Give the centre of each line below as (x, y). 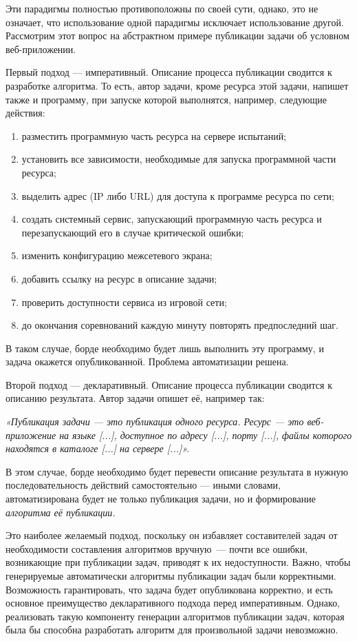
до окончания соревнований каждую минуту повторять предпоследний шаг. (180, 325)
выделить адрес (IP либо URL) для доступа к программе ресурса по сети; (178, 195)
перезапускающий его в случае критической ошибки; (133, 232)
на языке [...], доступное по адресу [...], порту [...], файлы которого (206, 435)
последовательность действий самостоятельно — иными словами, (143, 485)
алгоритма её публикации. (61, 512)
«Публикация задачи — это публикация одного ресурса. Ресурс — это (155, 421)
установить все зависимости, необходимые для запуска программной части (179, 159)
